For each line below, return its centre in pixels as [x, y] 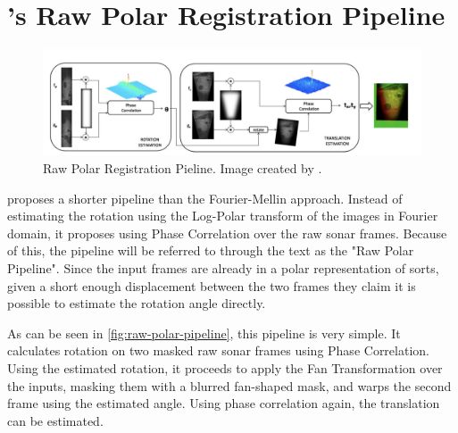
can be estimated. [55, 420]
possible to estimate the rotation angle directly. [137, 303]
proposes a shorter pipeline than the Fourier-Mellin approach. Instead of [205, 198]
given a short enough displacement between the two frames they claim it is [212, 285]
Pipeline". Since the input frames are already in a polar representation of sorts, [223, 267]
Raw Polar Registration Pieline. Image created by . [183, 167]
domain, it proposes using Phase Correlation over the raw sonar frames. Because [227, 233]
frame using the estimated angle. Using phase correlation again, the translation [224, 403]
